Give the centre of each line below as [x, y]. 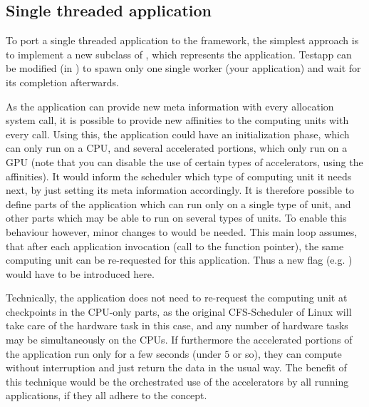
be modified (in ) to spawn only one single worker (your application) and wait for [183, 68]
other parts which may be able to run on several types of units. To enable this [176, 218]
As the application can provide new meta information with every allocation [170, 106]
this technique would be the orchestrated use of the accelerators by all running [177, 381]
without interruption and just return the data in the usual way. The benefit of [176, 367]
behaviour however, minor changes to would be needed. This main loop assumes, [182, 231]
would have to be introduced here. [80, 273]
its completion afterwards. [62, 82]
